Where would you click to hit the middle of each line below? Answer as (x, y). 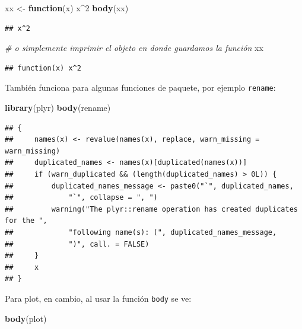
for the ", (26, 221)
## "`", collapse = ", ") (81, 198)
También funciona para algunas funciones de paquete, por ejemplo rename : (140, 87)
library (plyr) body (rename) (58, 108)
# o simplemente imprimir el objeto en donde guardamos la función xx (134, 48)
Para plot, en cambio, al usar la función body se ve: (98, 298)
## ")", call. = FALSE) (77, 244)
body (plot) (26, 318)
